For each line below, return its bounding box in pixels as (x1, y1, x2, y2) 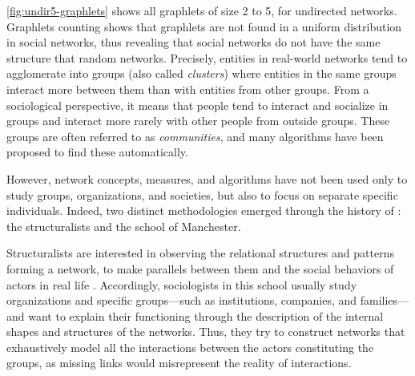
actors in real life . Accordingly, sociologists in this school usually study (6, 276, 357, 293)
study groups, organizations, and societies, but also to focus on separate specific (6, 186, 398, 203)
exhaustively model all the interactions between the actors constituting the (6, 338, 374, 355)
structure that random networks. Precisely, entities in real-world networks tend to (6, 49, 408, 66)
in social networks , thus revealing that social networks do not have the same (6, 34, 381, 51)
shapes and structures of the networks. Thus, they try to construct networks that (6, 323, 405, 340)
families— (360, 292, 409, 309)
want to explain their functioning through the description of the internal (28, 307, 384, 324)
